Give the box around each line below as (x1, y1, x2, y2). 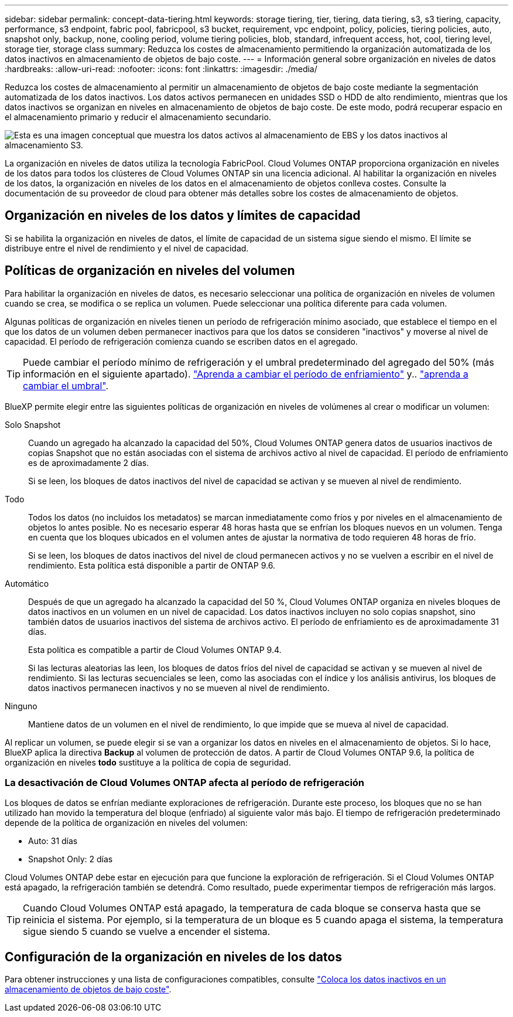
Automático (5, 578, 49, 589)
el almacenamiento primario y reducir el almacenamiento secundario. (5, 112, 271, 122)
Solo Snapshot (5, 419, 61, 430)
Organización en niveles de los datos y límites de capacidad (5, 208, 361, 223)
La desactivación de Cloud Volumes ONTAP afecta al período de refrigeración (5, 777, 365, 789)
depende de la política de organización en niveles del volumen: (5, 818, 248, 828)
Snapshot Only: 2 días (28, 854, 113, 865)
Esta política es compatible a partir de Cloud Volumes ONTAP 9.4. (28, 644, 282, 655)
